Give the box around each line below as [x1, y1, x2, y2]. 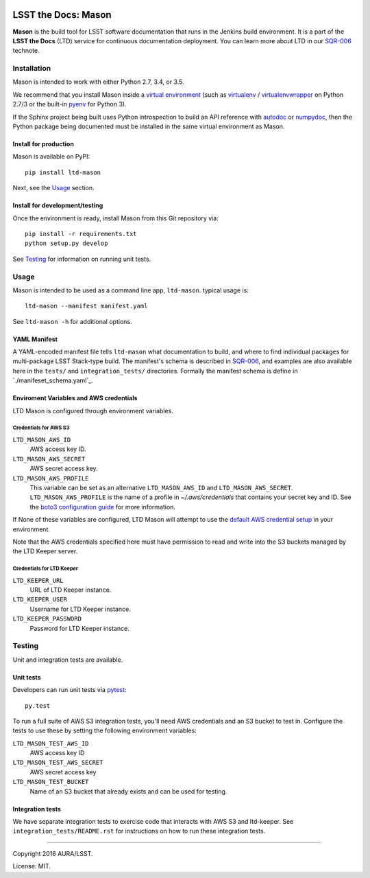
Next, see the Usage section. [12, 184, 95, 192]
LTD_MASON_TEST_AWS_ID [12, 739, 89, 748]
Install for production [12, 140, 75, 148]
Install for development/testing [12, 201, 103, 209]
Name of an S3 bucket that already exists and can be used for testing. [29, 787, 227, 796]
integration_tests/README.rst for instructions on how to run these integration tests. [12, 827, 266, 835]
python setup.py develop [25, 240, 108, 247]
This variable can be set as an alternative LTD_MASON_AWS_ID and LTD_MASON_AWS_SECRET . [29, 483, 294, 492]
